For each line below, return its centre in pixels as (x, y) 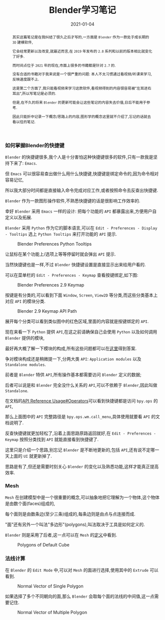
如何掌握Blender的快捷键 (35, 146)
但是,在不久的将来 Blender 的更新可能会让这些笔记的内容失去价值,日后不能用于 (79, 102)
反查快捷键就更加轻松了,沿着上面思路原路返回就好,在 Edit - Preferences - (81, 433)
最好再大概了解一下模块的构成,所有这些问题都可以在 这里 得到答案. (71, 349)
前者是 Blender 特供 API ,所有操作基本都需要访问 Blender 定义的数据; (73, 375)
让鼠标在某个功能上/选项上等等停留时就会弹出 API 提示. (61, 254)
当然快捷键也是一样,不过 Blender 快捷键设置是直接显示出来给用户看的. (76, 265)
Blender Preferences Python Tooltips (55, 244)
